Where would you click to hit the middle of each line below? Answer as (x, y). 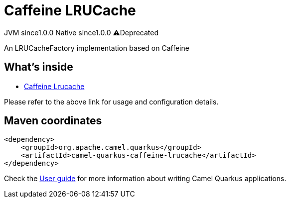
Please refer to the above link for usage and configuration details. (111, 101)
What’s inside (39, 67)
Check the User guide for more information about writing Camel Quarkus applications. (145, 179)
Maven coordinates (53, 121)
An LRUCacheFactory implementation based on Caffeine (97, 48)
